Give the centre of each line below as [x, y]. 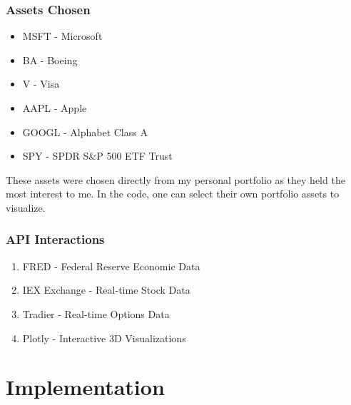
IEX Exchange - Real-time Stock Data [106, 290]
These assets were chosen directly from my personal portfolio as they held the [175, 179]
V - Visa [41, 84]
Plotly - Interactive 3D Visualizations [104, 338]
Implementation [85, 387]
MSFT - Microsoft [62, 36]
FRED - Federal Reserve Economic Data [111, 266]
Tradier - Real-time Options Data [96, 313]
